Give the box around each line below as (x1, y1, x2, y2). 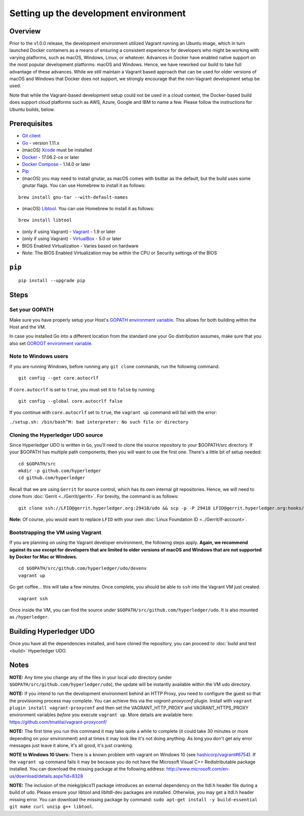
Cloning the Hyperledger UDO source (9, 431, 103, 438)
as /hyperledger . (9, 614, 49, 620)
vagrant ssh (18, 596, 48, 601)
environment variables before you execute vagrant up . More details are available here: (9, 712, 194, 718)
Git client (22, 133, 41, 139)
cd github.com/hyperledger (18, 475, 86, 481)
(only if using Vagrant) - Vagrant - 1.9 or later (22, 228, 116, 235)
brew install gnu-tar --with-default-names (18, 194, 128, 200)
